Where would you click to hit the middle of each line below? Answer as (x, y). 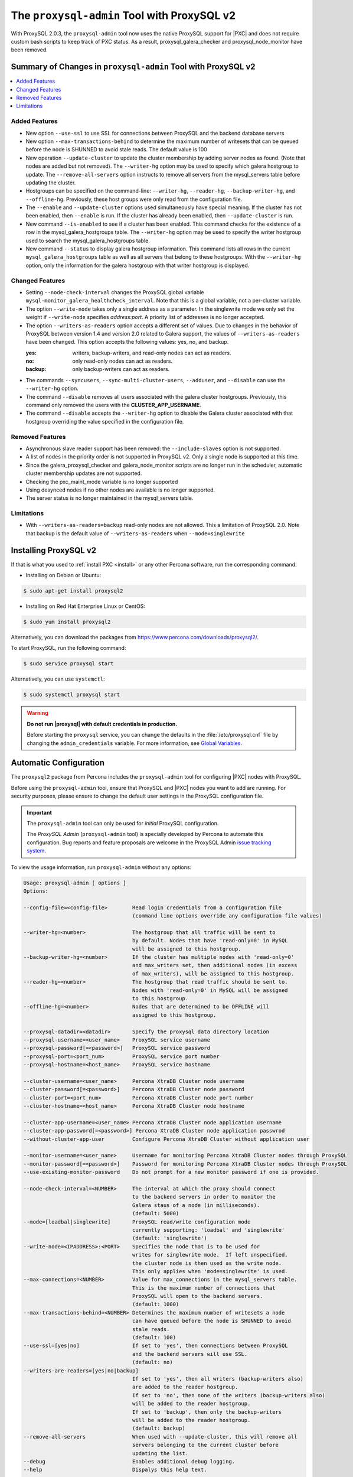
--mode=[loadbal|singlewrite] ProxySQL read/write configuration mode (137, 1222)
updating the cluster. (51, 183)
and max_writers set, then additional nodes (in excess (215, 965)
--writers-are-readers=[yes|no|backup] (81, 1370)
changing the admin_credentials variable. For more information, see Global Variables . (134, 743)
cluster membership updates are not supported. (84, 473)
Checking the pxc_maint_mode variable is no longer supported (102, 482)
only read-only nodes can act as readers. (122, 361)
